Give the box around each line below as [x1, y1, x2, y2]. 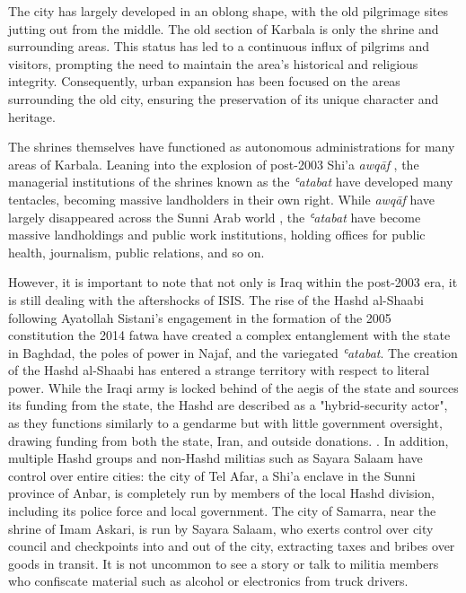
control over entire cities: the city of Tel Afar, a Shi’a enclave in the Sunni [8, 466, 416, 484]
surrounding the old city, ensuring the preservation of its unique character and [8, 89, 439, 108]
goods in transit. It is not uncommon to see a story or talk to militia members [8, 554, 439, 572]
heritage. [8, 107, 56, 126]
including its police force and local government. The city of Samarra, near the [8, 501, 436, 520]
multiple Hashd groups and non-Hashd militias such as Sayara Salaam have [8, 449, 423, 467]
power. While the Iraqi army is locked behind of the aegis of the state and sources [8, 378, 459, 397]
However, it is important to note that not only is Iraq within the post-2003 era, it [8, 273, 458, 292]
